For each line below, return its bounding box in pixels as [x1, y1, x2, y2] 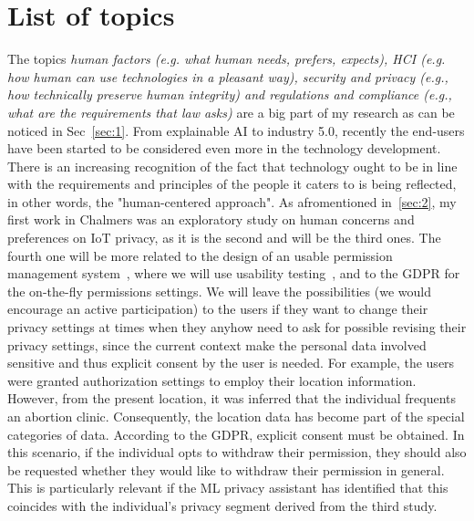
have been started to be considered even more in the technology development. [7, 139, 441, 158]
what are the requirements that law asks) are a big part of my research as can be [7, 102, 455, 121]
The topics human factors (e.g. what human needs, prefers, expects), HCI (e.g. [7, 49, 446, 68]
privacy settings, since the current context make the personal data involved [7, 335, 427, 354]
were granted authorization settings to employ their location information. [7, 370, 417, 390]
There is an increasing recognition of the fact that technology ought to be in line [7, 156, 458, 175]
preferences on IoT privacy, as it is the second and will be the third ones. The [7, 228, 441, 247]
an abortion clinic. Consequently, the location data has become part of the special [7, 407, 465, 425]
